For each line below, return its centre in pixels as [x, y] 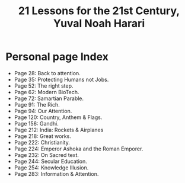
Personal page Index [57, 57]
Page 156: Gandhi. [36, 123]
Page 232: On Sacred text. [47, 155]
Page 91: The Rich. [37, 104]
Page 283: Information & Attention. [56, 174]
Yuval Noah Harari [99, 23]
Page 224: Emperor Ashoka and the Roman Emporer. [79, 149]
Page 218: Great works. [43, 136]
